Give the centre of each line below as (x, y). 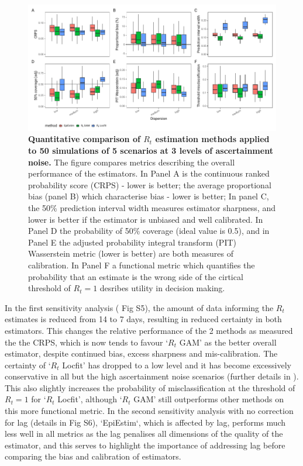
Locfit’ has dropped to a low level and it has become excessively (177, 365)
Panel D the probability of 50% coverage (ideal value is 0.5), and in (149, 231)
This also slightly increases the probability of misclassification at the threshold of (150, 387)
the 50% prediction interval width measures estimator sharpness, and (152, 207)
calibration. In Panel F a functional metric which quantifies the (142, 265)
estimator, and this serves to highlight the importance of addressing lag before (145, 445)
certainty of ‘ (28, 365)
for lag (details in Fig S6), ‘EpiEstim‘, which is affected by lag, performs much (145, 422)
